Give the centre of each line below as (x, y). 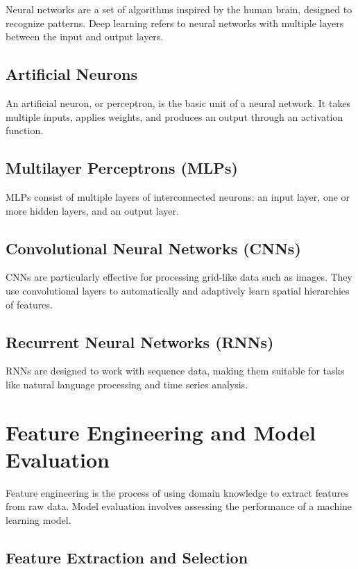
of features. (29, 304)
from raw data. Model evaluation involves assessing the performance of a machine (179, 506)
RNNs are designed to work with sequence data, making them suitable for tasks (175, 371)
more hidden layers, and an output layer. (92, 210)
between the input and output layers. (85, 36)
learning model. (39, 520)
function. (25, 130)
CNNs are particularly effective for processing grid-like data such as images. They (179, 277)
